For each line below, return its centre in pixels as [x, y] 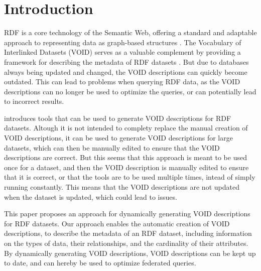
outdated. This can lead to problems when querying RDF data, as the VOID [122, 82]
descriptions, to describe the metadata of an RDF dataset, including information [128, 233]
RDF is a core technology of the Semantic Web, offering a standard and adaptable [130, 32]
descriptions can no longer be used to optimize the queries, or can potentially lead [130, 91]
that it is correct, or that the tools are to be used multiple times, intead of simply [130, 177]
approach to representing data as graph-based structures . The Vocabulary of [123, 42]
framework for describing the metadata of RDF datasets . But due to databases [126, 61]
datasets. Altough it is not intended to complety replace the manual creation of [126, 128]
